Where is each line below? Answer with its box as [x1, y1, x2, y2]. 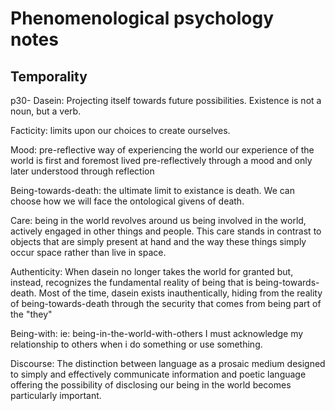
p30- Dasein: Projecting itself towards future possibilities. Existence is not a [10, 95, 322, 106]
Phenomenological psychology [10, 7, 275, 30]
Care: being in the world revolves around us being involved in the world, [10, 215, 307, 226]
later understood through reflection [10, 165, 155, 177]
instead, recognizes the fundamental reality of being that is [10, 277, 253, 288]
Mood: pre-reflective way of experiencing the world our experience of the [10, 144, 315, 156]
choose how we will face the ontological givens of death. [10, 195, 245, 207]
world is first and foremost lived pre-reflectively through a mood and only [10, 155, 313, 166]
